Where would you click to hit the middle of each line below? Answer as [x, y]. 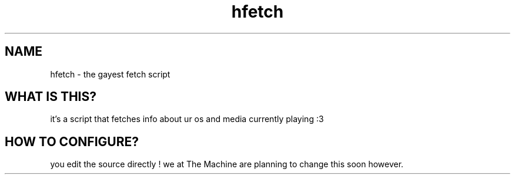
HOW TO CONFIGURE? [72, 141]
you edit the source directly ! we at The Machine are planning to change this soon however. [227, 164]
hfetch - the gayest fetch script [110, 74]
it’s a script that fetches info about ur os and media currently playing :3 [187, 119]
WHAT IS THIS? [51, 97]
